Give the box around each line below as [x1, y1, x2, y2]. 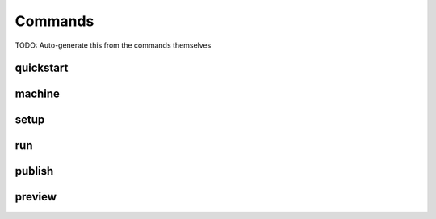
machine [15, 87, 61, 101]
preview [15, 190, 57, 204]
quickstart [15, 61, 69, 75]
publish [15, 164, 54, 178]
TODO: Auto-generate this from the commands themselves [15, 40, 212, 50]
